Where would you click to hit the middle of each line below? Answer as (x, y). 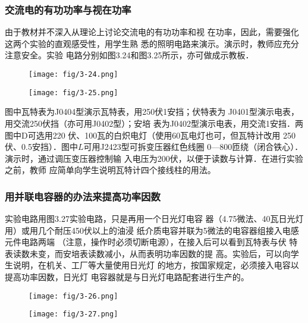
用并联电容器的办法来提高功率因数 (83, 196)
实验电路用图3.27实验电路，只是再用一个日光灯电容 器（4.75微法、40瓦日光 (150, 219)
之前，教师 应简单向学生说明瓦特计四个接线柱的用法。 (110, 170)
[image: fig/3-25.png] (73, 92)
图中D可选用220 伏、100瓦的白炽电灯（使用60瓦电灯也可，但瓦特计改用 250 (150, 135)
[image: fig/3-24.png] (73, 74)
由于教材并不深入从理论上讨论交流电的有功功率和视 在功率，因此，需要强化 (152, 32)
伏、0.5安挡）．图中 (41, 147)
